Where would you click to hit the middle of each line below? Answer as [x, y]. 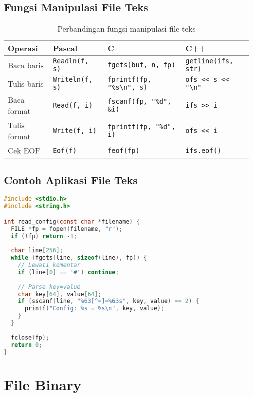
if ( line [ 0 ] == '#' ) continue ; [68, 272]
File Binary [43, 384]
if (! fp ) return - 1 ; [44, 236]
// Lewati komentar [49, 265]
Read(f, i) [73, 105]
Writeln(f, [73, 80]
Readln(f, [71, 61]
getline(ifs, [209, 61]
